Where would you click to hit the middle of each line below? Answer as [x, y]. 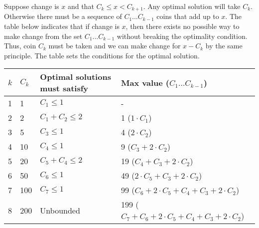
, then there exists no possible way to [183, 26]
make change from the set [43, 36]
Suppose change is [32, 6]
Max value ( [145, 82]
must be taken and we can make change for [115, 46]
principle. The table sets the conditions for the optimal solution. [102, 55]
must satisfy [64, 88]
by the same [224, 46]
